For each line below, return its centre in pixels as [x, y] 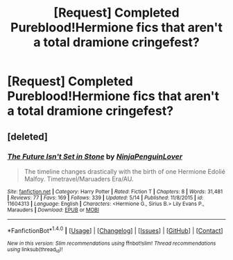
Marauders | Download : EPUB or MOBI [53, 210]
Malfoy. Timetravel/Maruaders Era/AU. [79, 179]
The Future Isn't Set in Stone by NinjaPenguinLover [95, 156]
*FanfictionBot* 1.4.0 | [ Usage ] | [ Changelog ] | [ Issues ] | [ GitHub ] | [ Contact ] [115, 229]
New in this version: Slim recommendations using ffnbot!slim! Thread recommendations [112, 243]
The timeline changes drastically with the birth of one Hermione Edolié [124, 171]
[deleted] [28, 137]
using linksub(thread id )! [35, 250]
